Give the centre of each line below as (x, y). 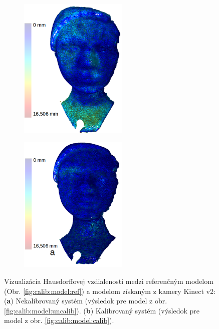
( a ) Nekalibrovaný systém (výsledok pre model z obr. (86, 301)
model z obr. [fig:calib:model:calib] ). (59, 320)
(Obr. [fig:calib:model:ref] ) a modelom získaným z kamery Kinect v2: (110, 291)
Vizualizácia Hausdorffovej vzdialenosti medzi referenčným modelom (109, 281)
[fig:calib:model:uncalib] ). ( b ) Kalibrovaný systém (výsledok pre (102, 310)
